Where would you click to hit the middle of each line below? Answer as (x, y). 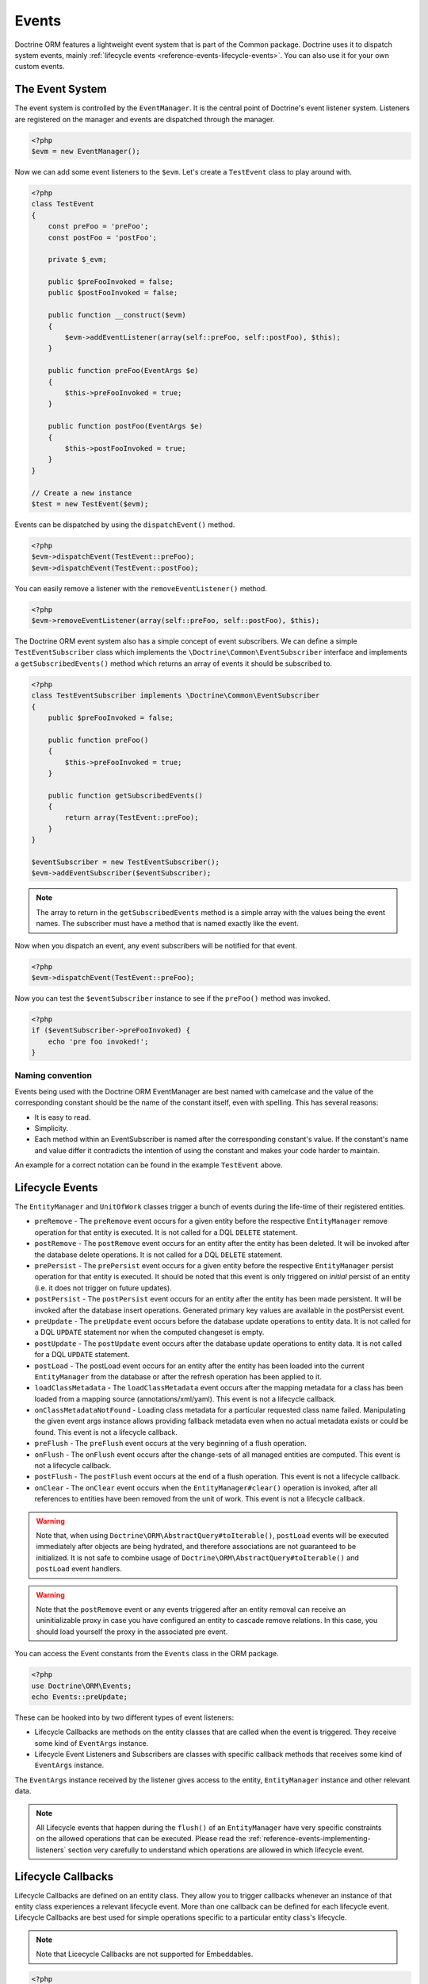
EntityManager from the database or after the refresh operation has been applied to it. (178, 1376)
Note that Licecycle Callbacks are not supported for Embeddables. (145, 1954)
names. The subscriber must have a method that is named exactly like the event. (167, 924)
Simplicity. (52, 1128)
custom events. (40, 67)
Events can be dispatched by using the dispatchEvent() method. (125, 525)
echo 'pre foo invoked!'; (98, 1041)
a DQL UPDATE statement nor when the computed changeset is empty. (149, 1332)
